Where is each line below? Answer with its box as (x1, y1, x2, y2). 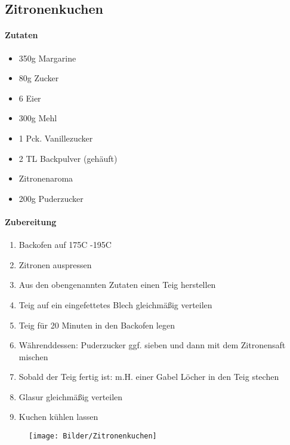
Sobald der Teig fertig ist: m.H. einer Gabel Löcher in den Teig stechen (18, 370, 279, 383)
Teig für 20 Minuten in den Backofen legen (18, 318, 175, 331)
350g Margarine (18, 51, 76, 64)
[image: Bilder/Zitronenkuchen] (29, 432, 157, 441)
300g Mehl (18, 112, 57, 124)
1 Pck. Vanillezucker (18, 131, 93, 144)
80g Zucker (18, 72, 59, 84)
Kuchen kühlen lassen (18, 410, 98, 423)
